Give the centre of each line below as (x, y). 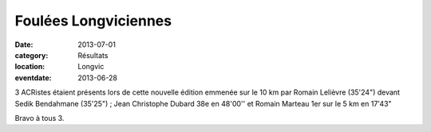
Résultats (93, 55)
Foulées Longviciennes (93, 21)
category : (32, 55)
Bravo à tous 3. (40, 118)
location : (30, 67)
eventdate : (33, 78)
